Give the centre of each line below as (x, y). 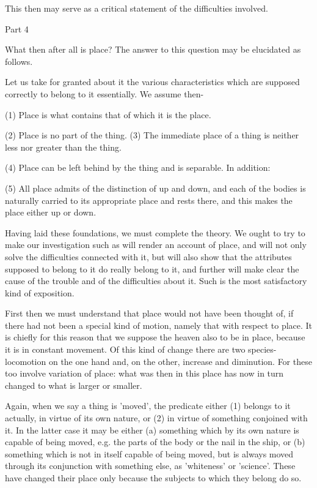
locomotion (26, 361)
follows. (19, 61)
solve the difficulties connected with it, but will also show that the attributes (148, 256)
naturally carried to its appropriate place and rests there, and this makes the (149, 200)
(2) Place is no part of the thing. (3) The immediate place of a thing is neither (152, 135)
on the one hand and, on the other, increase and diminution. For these (180, 361)
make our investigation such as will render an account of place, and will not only (156, 245)
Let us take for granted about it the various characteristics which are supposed (152, 82)
